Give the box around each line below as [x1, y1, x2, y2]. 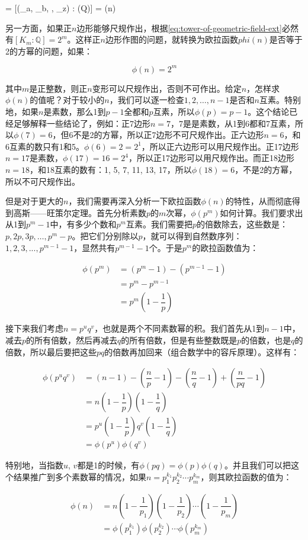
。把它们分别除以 [72, 230, 139, 242]
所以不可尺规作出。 [5, 175, 80, 187]
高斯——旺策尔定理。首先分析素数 [13, 206, 146, 218]
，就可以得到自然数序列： [142, 230, 242, 242]
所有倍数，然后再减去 [34, 333, 118, 346]
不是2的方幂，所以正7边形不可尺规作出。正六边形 [73, 128, 264, 141]
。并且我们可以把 [224, 459, 291, 471]
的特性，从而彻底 [225, 195, 292, 207]
